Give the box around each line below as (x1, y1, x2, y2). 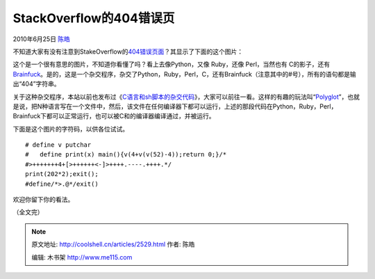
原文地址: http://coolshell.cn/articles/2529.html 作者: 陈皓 (31, 240, 195, 248)
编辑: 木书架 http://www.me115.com (31, 253, 133, 261)
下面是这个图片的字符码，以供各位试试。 (12, 125, 128, 133)
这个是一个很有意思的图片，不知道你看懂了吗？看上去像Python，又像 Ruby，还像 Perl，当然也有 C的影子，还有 (12, 60, 330, 69)
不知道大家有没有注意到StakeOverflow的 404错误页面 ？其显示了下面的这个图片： (12, 47, 244, 56)
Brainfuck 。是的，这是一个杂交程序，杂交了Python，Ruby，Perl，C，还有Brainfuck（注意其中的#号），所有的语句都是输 (12, 70, 357, 78)
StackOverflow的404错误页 (12, 10, 175, 26)
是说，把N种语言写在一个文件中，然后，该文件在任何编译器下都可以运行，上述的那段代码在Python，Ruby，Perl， (12, 102, 337, 111)
